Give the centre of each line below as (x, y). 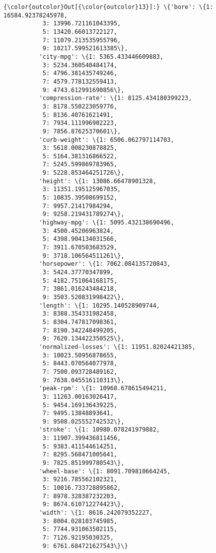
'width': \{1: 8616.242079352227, (96, 513)
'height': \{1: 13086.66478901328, (98, 181)
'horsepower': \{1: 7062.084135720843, (105, 264)
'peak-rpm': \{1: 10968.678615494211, (103, 388)
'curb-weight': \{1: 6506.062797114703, (107, 140)
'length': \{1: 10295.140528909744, (99, 305)
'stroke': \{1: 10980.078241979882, (99, 430)
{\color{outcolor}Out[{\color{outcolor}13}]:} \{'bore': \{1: (108, 7)
